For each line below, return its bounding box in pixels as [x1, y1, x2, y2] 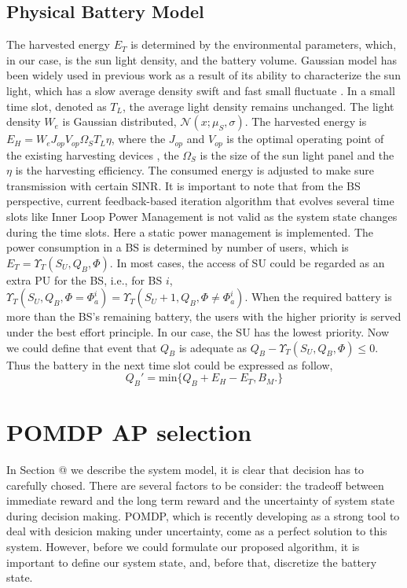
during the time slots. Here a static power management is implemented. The [6, 223, 374, 240]
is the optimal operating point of [226, 130, 384, 147]
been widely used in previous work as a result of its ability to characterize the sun [6, 67, 401, 83]
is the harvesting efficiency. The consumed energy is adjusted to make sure [15, 162, 374, 178]
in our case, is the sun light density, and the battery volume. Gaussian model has [6, 51, 397, 68]
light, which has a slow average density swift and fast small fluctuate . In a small [6, 82, 395, 98]
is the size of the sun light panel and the [200, 146, 394, 163]
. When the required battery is [244, 288, 392, 305]
